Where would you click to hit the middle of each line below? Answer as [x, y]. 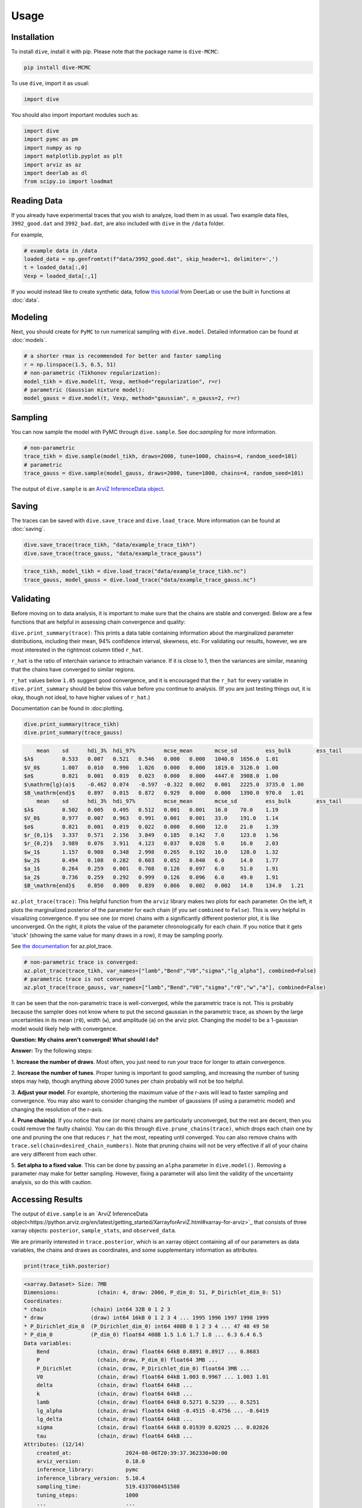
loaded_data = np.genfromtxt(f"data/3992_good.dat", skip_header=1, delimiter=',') [151, 259]
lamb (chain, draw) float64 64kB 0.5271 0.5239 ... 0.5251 [148, 1402]
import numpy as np [52, 147]
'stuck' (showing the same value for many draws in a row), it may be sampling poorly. [117, 935]
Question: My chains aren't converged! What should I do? [85, 1039]
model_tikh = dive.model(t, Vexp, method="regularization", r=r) [122, 381]
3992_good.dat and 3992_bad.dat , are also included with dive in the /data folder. [118, 224]
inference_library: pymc [87, 1470]
